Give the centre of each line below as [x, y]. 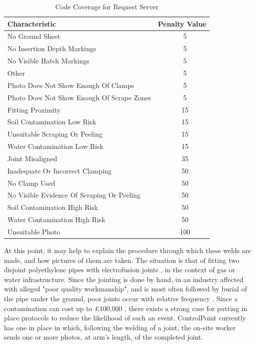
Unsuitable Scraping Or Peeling [55, 134]
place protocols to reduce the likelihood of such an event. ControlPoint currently [125, 318]
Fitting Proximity [34, 109]
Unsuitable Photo [34, 231]
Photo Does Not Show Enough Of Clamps [71, 85]
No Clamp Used [31, 183]
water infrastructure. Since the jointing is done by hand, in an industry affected [124, 279]
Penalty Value [182, 23]
